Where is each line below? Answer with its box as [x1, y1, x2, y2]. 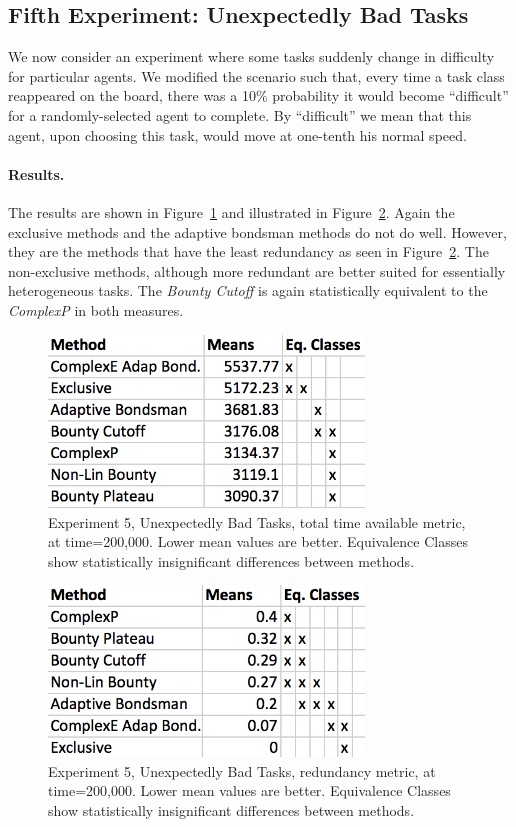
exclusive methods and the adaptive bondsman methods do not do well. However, [8, 221, 507, 242]
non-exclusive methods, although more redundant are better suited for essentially [8, 260, 506, 281]
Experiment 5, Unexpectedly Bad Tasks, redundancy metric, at [48, 760, 436, 781]
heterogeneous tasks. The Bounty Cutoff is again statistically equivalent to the [8, 280, 488, 301]
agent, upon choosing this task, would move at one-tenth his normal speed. [8, 124, 467, 145]
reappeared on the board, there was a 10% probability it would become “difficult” [8, 85, 509, 106]
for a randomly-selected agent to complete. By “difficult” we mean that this [8, 104, 472, 125]
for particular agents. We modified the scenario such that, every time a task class [8, 65, 505, 86]
